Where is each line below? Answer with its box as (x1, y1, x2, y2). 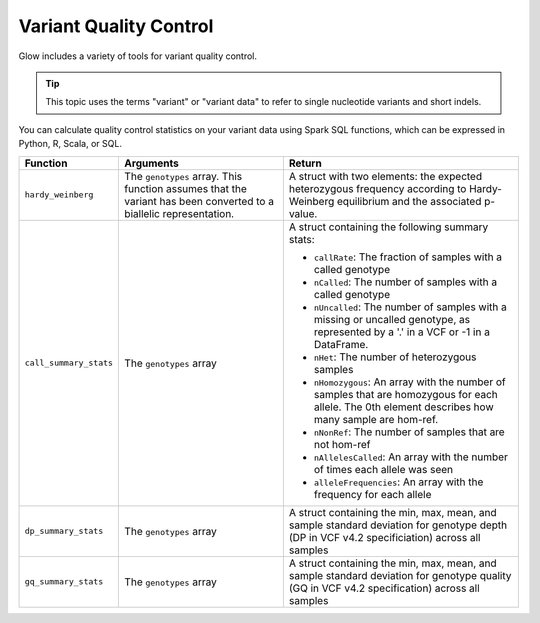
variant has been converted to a (124, 194, 275, 208)
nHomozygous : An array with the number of (313, 375, 506, 389)
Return (288, 156, 322, 170)
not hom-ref (313, 437, 371, 451)
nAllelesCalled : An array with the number (313, 450, 509, 464)
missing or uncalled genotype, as (313, 312, 470, 326)
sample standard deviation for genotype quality (288, 568, 512, 582)
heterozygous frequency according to (288, 181, 467, 195)
